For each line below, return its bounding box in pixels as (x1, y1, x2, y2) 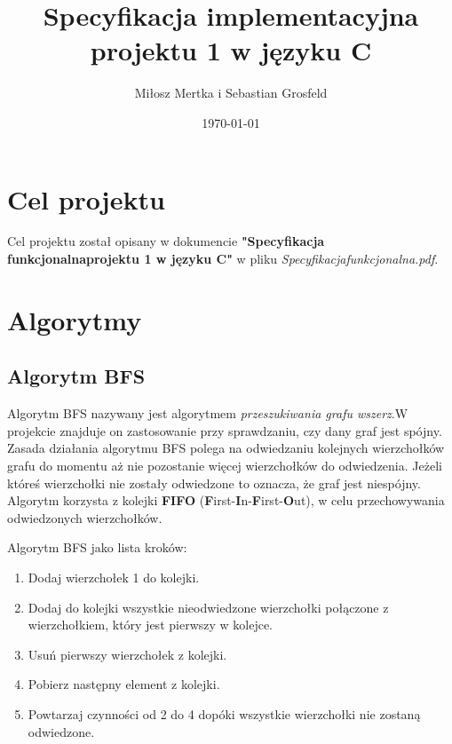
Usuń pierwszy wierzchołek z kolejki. (28, 645, 227, 663)
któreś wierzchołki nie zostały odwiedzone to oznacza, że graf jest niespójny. (7, 473, 421, 492)
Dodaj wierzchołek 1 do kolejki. (28, 567, 200, 586)
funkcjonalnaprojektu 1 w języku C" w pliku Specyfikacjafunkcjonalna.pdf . (7, 249, 439, 268)
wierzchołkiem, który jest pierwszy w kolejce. (28, 615, 274, 634)
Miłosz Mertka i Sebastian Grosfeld (134, 83, 328, 102)
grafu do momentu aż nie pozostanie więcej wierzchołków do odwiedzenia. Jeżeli (7, 455, 442, 474)
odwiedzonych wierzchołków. (7, 508, 163, 526)
